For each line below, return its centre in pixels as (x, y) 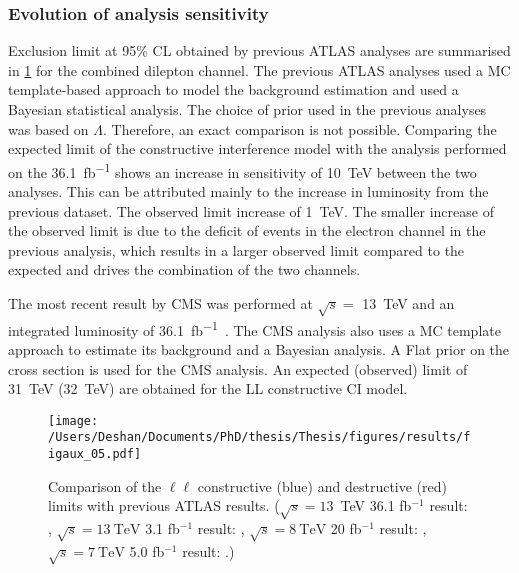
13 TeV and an (408, 303)
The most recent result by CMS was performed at (160, 303)
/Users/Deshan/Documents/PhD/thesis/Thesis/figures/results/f (259, 437)
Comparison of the (105, 485)
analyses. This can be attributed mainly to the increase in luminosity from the (248, 191)
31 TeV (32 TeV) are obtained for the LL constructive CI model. (208, 388)
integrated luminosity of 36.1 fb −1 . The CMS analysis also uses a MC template (254, 328)
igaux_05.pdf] (95, 454)
